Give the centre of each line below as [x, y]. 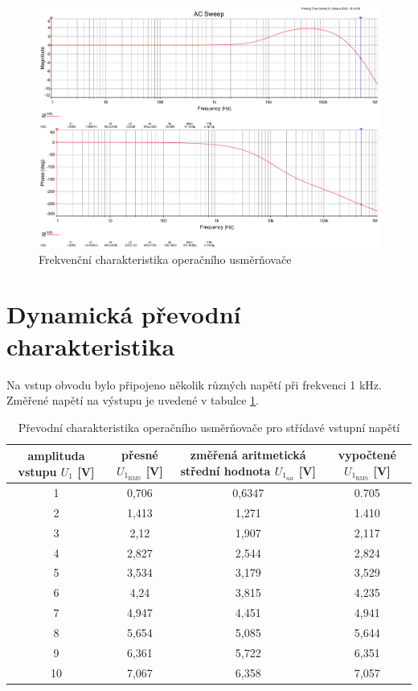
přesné [140, 455]
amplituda [56, 455]
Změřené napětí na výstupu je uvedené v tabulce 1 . [133, 400]
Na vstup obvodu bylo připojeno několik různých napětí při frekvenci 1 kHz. [194, 384]
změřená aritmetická [248, 455]
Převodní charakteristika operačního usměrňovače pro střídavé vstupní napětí [209, 427]
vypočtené [367, 455]
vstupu [37, 471]
